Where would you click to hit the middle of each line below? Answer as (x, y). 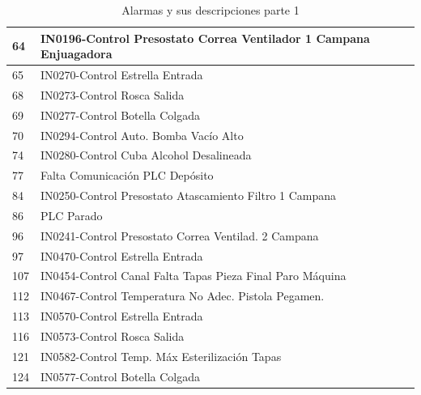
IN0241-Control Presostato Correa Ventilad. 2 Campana (180, 235)
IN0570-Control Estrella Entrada (122, 316)
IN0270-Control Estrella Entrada (122, 75)
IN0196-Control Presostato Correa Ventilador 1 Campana (205, 38)
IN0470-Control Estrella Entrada (122, 255)
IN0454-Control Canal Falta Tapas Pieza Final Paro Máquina (193, 276)
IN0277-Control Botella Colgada (121, 115)
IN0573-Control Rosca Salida (113, 336)
